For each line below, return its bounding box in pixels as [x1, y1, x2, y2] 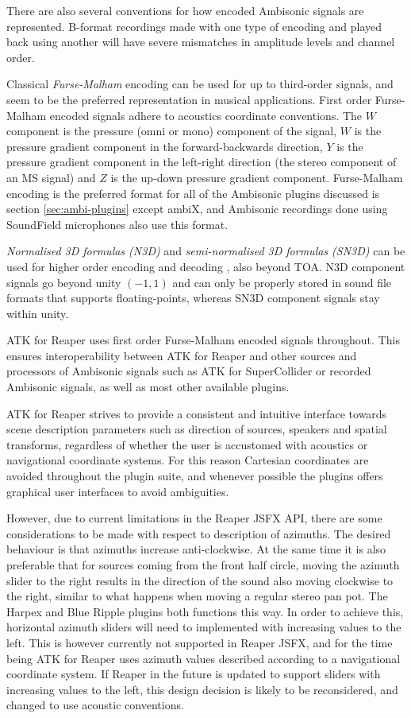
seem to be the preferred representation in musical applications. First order [6, 91, 372, 107]
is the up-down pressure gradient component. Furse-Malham [110, 169, 403, 185]
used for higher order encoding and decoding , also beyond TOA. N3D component [6, 258, 405, 274]
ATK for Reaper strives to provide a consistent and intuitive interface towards [6, 405, 387, 421]
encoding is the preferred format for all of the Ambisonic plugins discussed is [6, 184, 380, 201]
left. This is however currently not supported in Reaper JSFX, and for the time [6, 634, 393, 650]
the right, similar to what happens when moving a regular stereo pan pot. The [6, 588, 388, 604]
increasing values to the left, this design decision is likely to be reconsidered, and [6, 681, 398, 697]
